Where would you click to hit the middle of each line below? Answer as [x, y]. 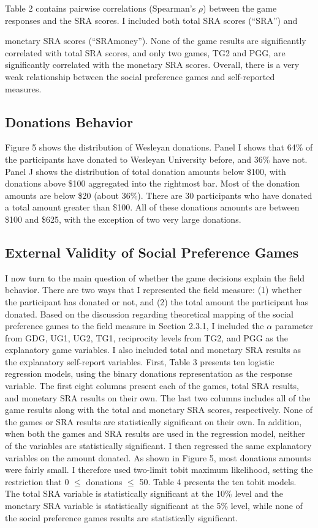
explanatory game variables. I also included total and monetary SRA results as [153, 350]
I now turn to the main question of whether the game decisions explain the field [155, 277]
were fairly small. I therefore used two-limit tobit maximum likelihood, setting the [159, 470]
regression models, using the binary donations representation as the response [149, 374]
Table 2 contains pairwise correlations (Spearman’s [100, 8]
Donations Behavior [69, 121]
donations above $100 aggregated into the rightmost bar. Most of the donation [153, 183]
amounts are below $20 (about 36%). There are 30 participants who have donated [159, 195]
